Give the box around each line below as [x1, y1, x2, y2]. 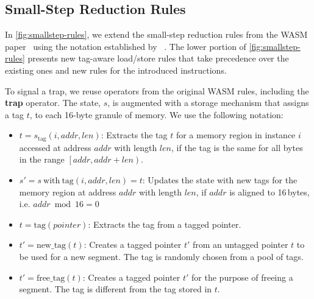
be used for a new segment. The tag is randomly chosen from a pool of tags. [19, 250, 304, 262]
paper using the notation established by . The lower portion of [5, 40, 246, 52]
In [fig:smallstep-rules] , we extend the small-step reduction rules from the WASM [5, 28, 308, 41]
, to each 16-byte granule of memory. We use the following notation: [29, 108, 284, 121]
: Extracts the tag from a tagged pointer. [88, 217, 241, 230]
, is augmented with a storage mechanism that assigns [107, 96, 309, 109]
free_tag [36, 273, 65, 283]
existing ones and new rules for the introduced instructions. [5, 63, 227, 76]
